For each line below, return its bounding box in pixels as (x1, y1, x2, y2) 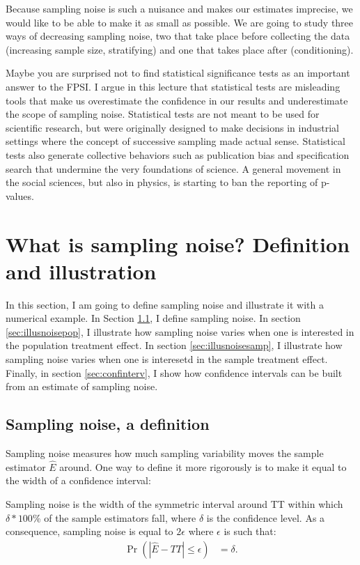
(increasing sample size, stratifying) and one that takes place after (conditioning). (6, 42, 354, 56)
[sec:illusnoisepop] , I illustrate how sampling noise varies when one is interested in (6, 324, 354, 339)
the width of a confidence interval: (6, 473, 151, 488)
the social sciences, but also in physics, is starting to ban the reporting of (6, 175, 318, 189)
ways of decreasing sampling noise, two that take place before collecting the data (6, 29, 350, 43)
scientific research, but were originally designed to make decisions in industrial (6, 120, 339, 134)
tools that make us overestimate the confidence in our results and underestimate (6, 93, 348, 107)
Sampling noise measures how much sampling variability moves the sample (6, 445, 324, 460)
